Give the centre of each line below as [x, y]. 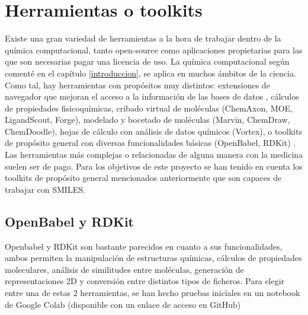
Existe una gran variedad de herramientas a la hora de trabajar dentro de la [143, 38]
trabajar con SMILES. [45, 189]
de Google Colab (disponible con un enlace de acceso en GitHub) [123, 304]
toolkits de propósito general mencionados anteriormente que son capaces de [143, 178]
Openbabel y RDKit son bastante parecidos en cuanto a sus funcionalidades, [144, 246]
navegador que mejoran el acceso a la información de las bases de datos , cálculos [152, 96]
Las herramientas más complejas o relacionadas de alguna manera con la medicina [154, 155]
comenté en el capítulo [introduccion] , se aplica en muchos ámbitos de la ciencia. [150, 73]
